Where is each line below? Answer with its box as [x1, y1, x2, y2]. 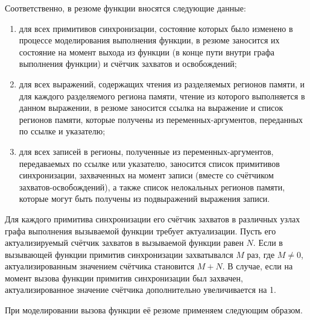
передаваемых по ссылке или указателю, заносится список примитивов [19, 157, 280, 169]
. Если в [253, 236, 283, 249]
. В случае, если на [222, 260, 293, 272]
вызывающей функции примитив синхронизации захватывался [5, 248, 233, 260]
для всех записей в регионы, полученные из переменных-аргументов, [19, 145, 274, 157]
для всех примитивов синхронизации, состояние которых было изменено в [19, 22, 293, 34]
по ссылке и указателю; [19, 125, 106, 137]
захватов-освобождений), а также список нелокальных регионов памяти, [19, 180, 285, 193]
